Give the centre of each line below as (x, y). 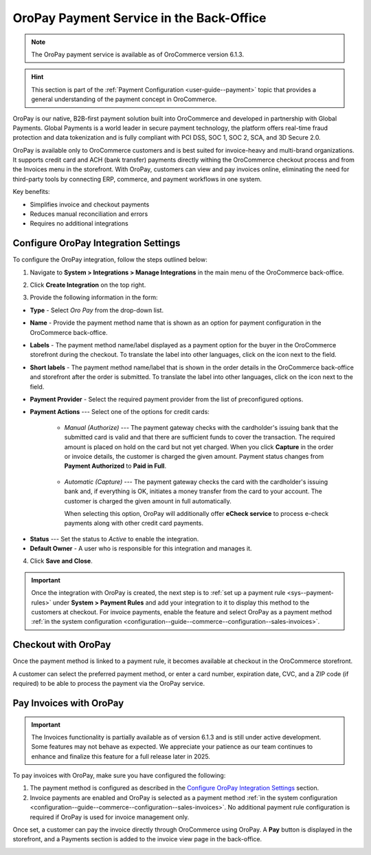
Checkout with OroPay (62, 645)
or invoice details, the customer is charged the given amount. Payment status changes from (194, 456)
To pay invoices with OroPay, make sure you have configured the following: (119, 776)
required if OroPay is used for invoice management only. (110, 817)
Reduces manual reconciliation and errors (89, 214)
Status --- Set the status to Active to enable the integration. (114, 539)
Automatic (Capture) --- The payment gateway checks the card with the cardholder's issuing (196, 481)
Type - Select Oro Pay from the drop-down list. (97, 310)
